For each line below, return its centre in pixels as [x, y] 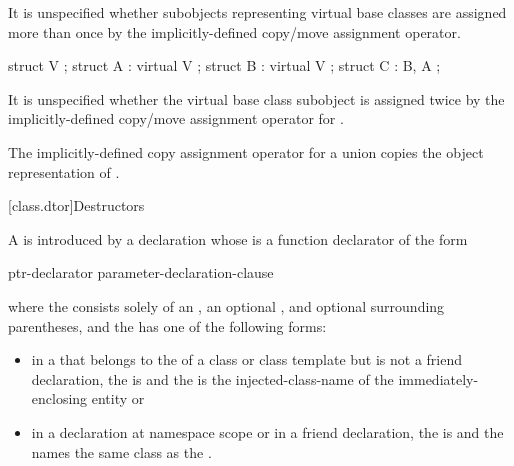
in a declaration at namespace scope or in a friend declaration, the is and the [267, 431]
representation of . [64, 171]
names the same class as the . [121, 451]
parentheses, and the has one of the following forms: [167, 325]
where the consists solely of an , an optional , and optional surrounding [226, 305]
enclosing [59, 398]
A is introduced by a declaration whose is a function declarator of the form [238, 238]
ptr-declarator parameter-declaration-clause [141, 272]
